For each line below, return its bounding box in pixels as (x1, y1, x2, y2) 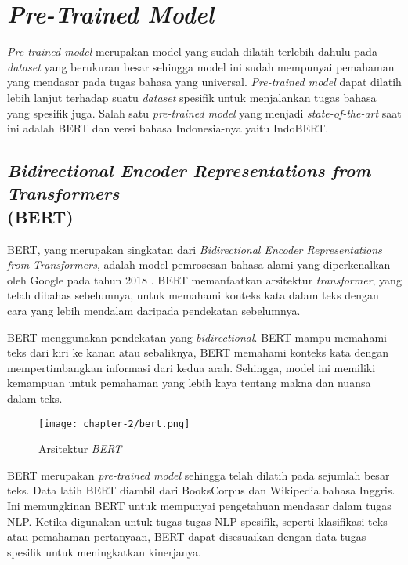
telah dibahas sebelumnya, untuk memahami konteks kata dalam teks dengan (7, 287, 379, 303)
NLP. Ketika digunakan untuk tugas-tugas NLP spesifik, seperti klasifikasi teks (7, 512, 388, 529)
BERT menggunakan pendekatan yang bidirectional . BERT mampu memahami (7, 328, 387, 345)
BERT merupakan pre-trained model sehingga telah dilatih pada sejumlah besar (7, 466, 390, 483)
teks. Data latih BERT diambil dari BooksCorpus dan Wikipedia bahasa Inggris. (7, 482, 395, 498)
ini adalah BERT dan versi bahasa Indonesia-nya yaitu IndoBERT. (7, 120, 329, 136)
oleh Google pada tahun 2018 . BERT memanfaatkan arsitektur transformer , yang (7, 271, 402, 288)
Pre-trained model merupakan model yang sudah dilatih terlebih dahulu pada (7, 43, 377, 60)
